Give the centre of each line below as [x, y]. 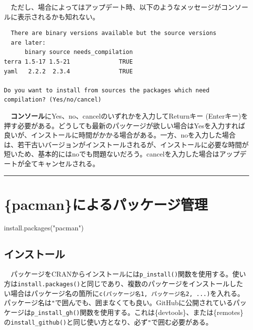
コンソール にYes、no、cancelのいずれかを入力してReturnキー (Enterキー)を [129, 115]
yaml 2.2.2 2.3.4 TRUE [68, 71]
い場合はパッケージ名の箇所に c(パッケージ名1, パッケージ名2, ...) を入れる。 [124, 293]
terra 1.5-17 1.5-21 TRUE [68, 61]
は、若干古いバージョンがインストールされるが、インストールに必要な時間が [126, 144]
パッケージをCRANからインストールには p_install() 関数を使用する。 [121, 274]
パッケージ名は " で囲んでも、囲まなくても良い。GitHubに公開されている [118, 303]
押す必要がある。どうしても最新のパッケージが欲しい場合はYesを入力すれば [125, 125]
